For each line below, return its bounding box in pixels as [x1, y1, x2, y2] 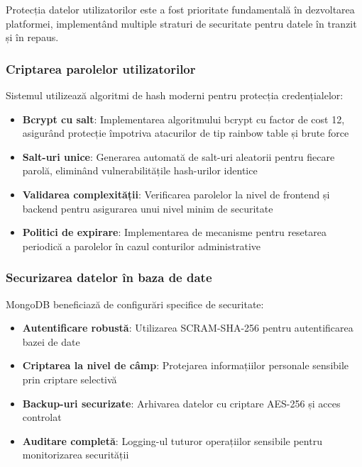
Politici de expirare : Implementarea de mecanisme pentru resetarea [22, 225, 327, 240]
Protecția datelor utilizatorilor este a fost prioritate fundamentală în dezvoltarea [6, 2, 355, 16]
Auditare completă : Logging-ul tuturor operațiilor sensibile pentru [22, 433, 322, 448]
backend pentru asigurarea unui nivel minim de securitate [22, 201, 273, 215]
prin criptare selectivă [22, 371, 117, 386]
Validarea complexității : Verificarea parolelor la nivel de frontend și [22, 186, 330, 201]
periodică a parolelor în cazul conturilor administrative [22, 238, 260, 253]
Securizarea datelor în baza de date [6, 269, 212, 286]
